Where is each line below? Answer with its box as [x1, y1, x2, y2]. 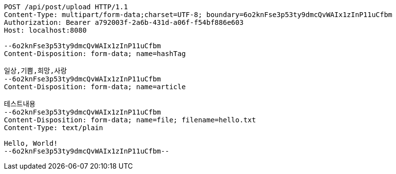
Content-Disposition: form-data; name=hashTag [4, 50, 186, 58]
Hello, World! [4, 139, 58, 147]
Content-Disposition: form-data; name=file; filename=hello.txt [4, 116, 256, 124]
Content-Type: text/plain [4, 124, 103, 132]
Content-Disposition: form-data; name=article [4, 83, 186, 91]
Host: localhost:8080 [4, 26, 87, 34]
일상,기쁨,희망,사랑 [4, 67, 67, 75]
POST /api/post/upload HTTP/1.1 [4, 3, 128, 11]
